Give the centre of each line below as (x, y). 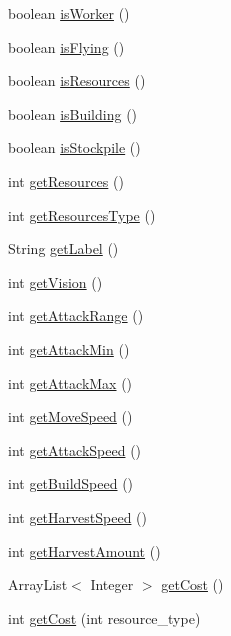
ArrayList (38, 584)
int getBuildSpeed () (71, 483)
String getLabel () (63, 248)
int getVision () (55, 281)
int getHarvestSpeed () (77, 516)
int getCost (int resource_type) (104, 617)
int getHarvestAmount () (84, 550)
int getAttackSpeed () (75, 449)
